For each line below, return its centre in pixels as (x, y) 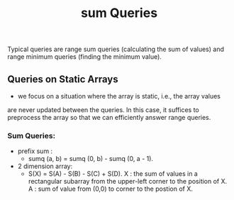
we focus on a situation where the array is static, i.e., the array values (119, 96)
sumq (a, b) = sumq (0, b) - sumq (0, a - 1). (91, 159)
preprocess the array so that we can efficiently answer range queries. (109, 117)
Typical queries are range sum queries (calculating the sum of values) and (116, 49)
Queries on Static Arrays (63, 79)
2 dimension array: (45, 166)
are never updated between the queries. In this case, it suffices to (104, 110)
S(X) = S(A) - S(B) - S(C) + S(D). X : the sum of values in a (113, 174)
